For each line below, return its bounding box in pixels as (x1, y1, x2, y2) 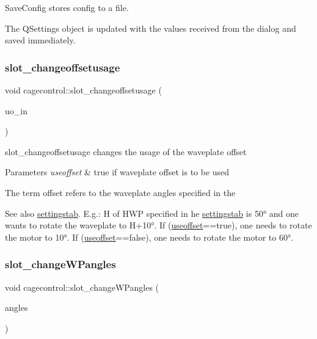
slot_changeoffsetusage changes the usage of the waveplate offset (5, 145, 247, 158)
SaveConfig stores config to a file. (5, 1, 129, 13)
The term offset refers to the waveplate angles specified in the (5, 186, 236, 199)
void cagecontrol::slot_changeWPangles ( (5, 280, 159, 293)
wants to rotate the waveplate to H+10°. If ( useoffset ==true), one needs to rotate (5, 219, 312, 231)
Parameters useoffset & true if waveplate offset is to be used (5, 166, 230, 178)
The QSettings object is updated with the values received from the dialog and (5, 21, 296, 34)
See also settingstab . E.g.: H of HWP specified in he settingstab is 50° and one (5, 206, 299, 219)
